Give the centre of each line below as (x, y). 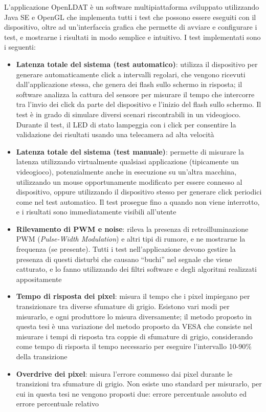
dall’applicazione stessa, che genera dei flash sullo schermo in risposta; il (129, 84)
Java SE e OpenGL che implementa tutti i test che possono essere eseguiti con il (130, 17)
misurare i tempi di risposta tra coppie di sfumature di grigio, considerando (134, 336)
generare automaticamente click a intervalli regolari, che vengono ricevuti (131, 74)
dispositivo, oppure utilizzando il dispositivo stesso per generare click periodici (139, 192)
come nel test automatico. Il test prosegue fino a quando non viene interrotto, (138, 201)
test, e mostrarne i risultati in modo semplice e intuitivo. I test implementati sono (132, 37)
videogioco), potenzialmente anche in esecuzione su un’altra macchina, (126, 171)
